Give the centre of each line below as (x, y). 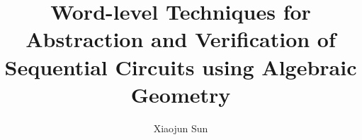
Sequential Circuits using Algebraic (181, 66)
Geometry (181, 94)
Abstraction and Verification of (181, 39)
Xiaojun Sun (181, 128)
